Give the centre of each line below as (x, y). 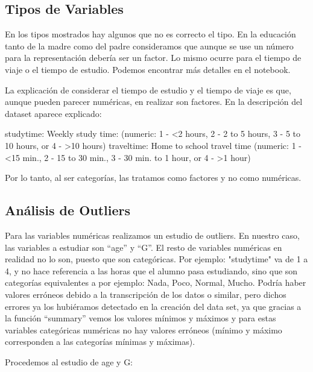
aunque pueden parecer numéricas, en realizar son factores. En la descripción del (154, 102)
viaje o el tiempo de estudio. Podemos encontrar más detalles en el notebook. (148, 69)
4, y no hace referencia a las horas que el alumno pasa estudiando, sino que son (151, 270)
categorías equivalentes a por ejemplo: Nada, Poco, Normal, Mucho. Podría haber (156, 282)
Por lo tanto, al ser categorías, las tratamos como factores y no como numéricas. (153, 178)
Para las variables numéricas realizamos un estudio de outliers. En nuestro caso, (152, 235)
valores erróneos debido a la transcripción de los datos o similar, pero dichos (146, 294)
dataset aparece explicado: (53, 113)
